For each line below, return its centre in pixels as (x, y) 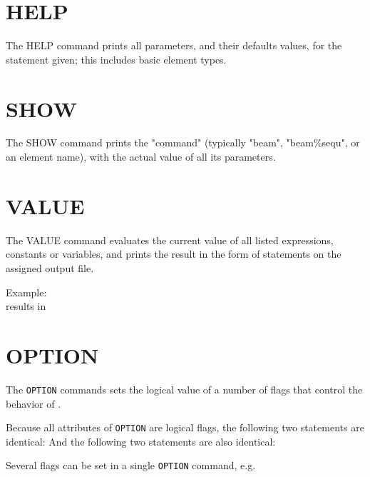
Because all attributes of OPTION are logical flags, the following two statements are (185, 427)
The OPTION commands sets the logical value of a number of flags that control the (184, 389)
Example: (26, 292)
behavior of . (34, 403)
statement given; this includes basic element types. (116, 59)
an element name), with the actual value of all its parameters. (141, 157)
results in (26, 306)
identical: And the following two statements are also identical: (141, 441)
